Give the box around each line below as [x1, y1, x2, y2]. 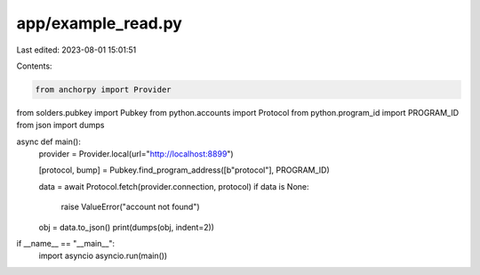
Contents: [16, 61, 52, 71]
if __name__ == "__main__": [16, 239, 116, 249]
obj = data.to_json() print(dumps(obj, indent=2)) [38, 222, 215, 232]
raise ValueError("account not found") [60, 201, 200, 213]
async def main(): [16, 136, 82, 147]
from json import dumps [16, 120, 105, 131]
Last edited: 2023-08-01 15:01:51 [16, 44, 137, 55]
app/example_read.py [16, 13, 182, 33]
